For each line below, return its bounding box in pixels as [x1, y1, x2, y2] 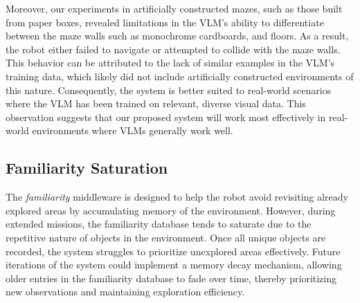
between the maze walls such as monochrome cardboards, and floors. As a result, [6, 28, 349, 43]
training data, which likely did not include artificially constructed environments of [6, 68, 354, 83]
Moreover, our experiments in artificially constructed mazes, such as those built [6, 1, 343, 15]
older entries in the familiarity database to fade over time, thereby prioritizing [6, 270, 337, 285]
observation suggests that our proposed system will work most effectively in [6, 109, 326, 124]
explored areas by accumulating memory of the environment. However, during [6, 203, 336, 217]
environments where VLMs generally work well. [32, 123, 233, 138]
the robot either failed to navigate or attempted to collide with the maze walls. [6, 42, 341, 56]
